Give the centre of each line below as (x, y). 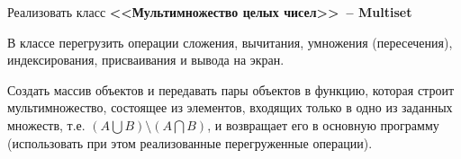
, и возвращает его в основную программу (323, 124)
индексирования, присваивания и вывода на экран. (146, 60)
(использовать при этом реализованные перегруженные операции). (190, 142)
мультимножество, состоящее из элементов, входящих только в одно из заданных (230, 107)
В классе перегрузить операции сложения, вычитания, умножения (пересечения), (230, 42)
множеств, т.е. (46, 124)
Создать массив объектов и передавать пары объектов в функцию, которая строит (231, 89)
